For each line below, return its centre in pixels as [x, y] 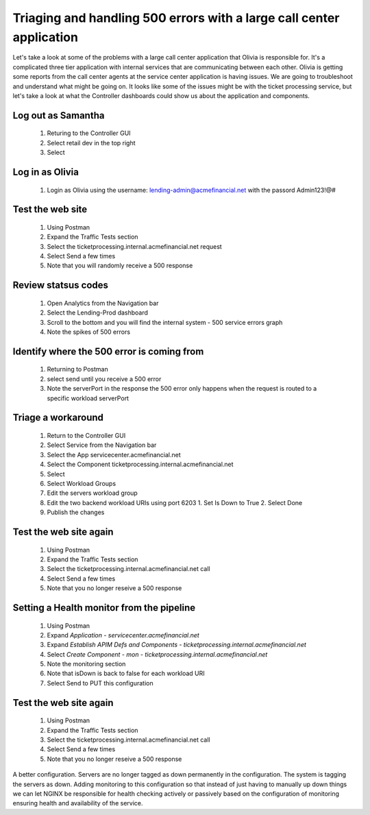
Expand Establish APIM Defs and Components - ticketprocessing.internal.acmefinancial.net [176, 645]
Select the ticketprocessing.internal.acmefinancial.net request [134, 246]
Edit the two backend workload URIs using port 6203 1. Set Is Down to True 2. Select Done [175, 502]
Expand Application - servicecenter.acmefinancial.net [123, 635]
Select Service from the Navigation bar [102, 445]
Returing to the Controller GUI [89, 133]
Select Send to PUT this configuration [100, 683]
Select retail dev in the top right [91, 143]
